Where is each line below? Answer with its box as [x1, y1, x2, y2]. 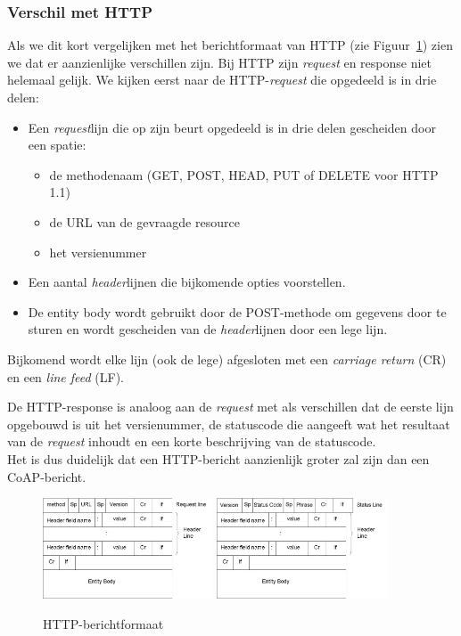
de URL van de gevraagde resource [49, 212, 240, 231]
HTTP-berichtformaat [43, 614, 164, 632]
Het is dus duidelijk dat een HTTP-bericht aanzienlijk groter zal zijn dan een [7, 449, 430, 468]
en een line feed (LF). [7, 367, 124, 386]
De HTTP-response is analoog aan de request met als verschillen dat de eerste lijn [7, 397, 454, 416]
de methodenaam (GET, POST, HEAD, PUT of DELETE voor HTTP [49, 165, 439, 183]
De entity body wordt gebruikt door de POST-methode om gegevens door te [28, 302, 447, 321]
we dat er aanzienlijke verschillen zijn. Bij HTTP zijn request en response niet [7, 53, 432, 71]
